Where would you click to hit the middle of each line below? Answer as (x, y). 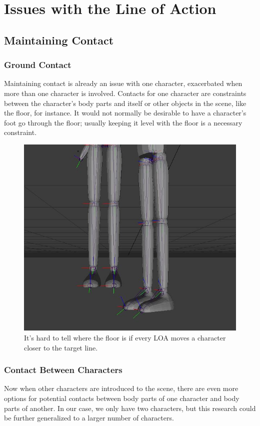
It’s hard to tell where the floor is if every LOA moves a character (125, 337)
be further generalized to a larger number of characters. (89, 418)
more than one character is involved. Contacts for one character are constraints (125, 93)
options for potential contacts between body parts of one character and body (122, 398)
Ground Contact (38, 65)
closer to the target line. (61, 347)
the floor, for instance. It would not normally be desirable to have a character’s (125, 113)
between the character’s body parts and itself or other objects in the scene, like (125, 103)
